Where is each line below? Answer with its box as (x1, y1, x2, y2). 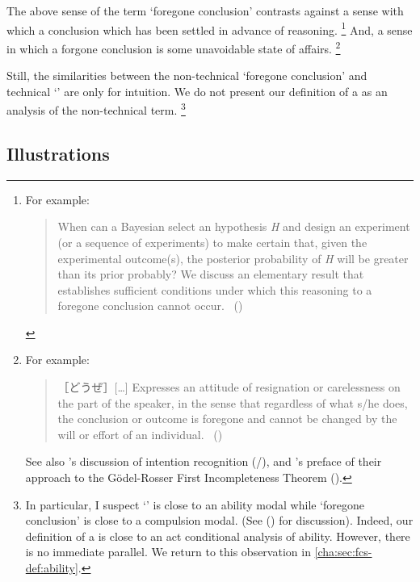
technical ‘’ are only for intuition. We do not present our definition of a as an (6, 82, 388, 99)
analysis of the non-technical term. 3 (6, 99, 186, 118)
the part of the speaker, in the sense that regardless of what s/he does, (57, 394, 408, 411)
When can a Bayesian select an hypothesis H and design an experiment (57, 218, 410, 235)
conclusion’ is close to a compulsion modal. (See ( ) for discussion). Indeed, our (25, 512, 414, 529)
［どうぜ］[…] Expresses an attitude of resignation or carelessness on (57, 379, 401, 396)
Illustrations (6, 140, 110, 165)
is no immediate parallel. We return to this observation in (25, 543, 311, 560)
